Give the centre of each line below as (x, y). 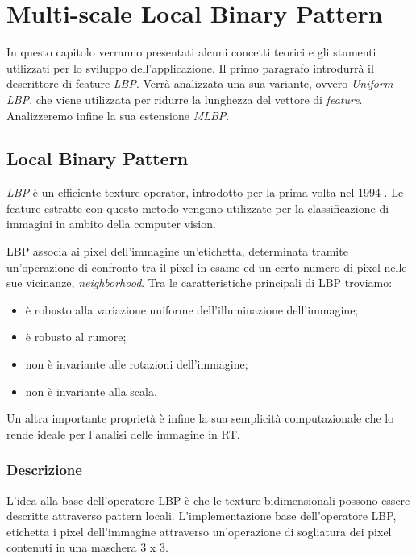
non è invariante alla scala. (91, 391)
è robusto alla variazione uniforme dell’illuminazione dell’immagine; (192, 309)
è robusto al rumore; (76, 337)
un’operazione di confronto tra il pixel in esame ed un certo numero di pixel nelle (207, 267)
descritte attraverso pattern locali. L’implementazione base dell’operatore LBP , (202, 516)
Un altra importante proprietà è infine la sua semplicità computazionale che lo (200, 418)
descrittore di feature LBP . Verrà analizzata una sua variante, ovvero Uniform (200, 83)
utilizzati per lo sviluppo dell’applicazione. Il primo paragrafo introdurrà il (190, 67)
